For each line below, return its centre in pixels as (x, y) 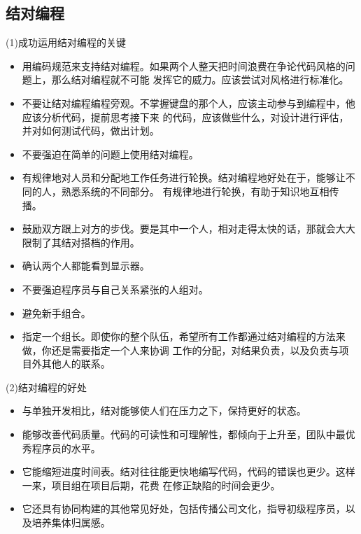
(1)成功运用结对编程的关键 (66, 42)
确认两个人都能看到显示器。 (86, 266)
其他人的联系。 (76, 364)
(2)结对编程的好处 (46, 387)
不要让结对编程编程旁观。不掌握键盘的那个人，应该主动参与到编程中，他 (189, 103)
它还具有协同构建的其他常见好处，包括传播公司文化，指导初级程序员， (184, 508)
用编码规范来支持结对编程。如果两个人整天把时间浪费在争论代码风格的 (184, 65)
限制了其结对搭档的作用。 (81, 242)
